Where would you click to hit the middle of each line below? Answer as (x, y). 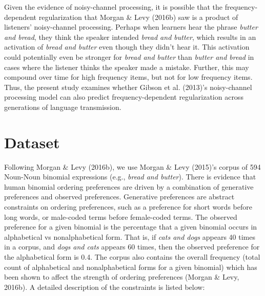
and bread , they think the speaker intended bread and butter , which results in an (130, 37)
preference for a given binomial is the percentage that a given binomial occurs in (131, 227)
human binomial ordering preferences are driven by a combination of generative (129, 186)
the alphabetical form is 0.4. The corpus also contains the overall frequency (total (132, 257)
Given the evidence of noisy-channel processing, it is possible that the (114, 7)
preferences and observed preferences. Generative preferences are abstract (119, 197)
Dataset (32, 142)
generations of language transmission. (63, 107)
